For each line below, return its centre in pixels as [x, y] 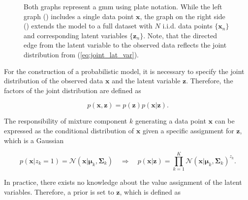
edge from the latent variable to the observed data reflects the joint [125, 45]
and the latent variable [146, 81]
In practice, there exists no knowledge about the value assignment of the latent [123, 182]
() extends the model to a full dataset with [88, 26]
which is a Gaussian [34, 140]
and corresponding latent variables [76, 35]
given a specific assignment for [188, 130]
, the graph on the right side [183, 16]
